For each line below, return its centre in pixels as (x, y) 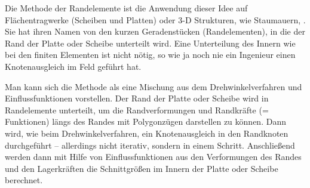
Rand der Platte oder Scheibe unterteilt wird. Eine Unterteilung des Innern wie (150, 43)
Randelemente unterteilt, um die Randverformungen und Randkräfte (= (137, 110)
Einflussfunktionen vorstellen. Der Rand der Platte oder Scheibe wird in (137, 98)
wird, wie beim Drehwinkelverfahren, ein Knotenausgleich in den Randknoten (147, 133)
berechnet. (24, 180)
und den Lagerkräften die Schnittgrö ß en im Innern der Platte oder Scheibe (142, 168)
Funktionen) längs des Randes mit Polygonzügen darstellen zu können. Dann (145, 121)
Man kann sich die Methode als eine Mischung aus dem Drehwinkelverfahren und (154, 86)
